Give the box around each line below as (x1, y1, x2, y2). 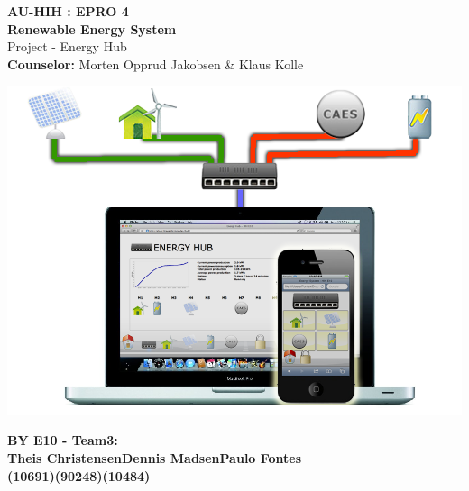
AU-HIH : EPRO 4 (7, 2, 129, 20)
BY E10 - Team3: (7, 431, 118, 450)
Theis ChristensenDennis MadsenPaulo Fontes (7, 448, 302, 467)
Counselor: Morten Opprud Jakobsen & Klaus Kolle (7, 54, 304, 73)
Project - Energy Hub (7, 37, 127, 56)
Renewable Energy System (7, 19, 177, 38)
